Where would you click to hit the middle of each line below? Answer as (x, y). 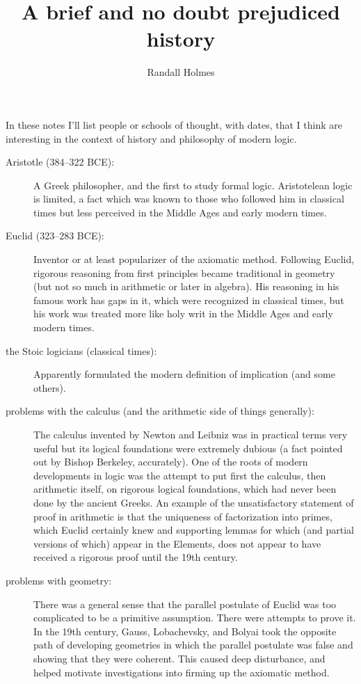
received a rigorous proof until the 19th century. (136, 557)
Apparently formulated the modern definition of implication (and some (184, 374)
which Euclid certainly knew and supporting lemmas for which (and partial (194, 530)
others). (50, 387)
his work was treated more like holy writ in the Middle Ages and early (183, 313)
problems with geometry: (59, 580)
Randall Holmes (181, 72)
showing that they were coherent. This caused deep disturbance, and (179, 658)
